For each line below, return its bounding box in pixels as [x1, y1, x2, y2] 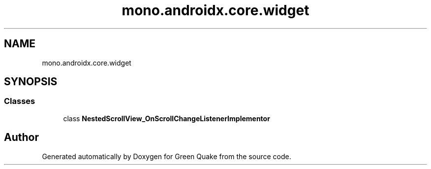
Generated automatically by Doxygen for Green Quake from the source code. [42, 152, 291, 161]
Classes [4, 96, 35, 106]
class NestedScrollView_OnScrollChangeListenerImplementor [63, 114, 270, 123]
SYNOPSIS [4, 75, 58, 88]
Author [4, 131, 39, 144]
